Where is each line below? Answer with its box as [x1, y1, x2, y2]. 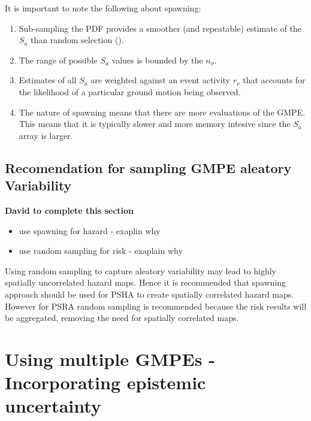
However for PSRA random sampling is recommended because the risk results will [5, 299, 307, 312]
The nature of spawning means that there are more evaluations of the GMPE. [19, 105, 306, 118]
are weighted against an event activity [90, 74, 230, 86]
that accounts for [243, 74, 306, 86]
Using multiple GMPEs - [5, 346, 215, 371]
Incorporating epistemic [5, 370, 206, 395]
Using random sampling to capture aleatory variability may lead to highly [5, 264, 277, 277]
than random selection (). [31, 34, 124, 46]
